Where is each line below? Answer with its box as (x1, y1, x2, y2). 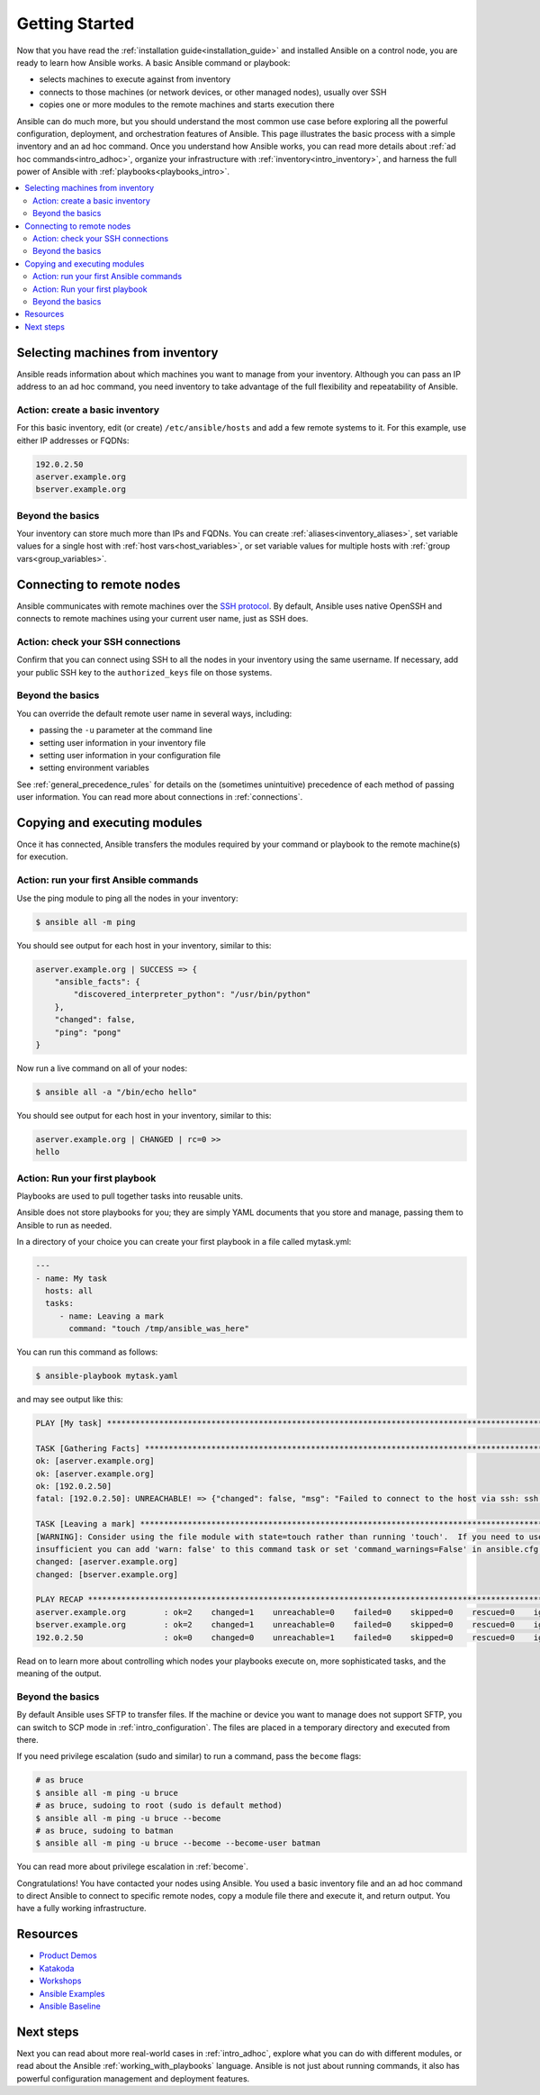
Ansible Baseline (39, 2000, 101, 2011)
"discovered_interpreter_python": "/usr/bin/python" (73, 989, 311, 1000)
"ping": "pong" (54, 1027, 121, 1038)
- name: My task (35, 1273, 108, 1283)
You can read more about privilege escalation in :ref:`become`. (16, 1861, 249, 1873)
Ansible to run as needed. (16, 1220, 112, 1230)
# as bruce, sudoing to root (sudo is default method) (35, 1800, 283, 1810)
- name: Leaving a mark (58, 1311, 165, 1321)
